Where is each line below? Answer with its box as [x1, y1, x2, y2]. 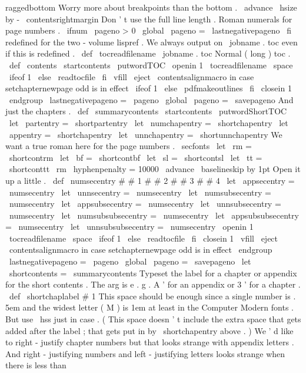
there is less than [5, 359, 66, 371]
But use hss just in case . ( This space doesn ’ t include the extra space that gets [5, 313, 301, 325]
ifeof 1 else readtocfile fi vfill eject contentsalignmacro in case [9, 70, 254, 82]
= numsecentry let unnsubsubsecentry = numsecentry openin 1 [5, 220, 254, 233]
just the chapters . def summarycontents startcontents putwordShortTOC [5, 105, 287, 117]
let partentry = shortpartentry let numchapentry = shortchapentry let [9, 116, 288, 128]
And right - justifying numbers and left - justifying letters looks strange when [5, 347, 285, 359]
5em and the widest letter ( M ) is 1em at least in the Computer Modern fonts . [5, 301, 294, 313]
